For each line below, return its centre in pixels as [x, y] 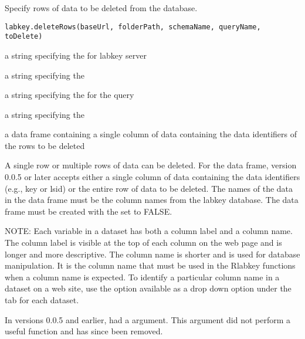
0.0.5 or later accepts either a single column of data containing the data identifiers [152, 177]
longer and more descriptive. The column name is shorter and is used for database [152, 254]
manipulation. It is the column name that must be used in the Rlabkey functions [150, 265]
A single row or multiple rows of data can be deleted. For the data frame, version [151, 165]
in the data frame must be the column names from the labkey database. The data [152, 200]
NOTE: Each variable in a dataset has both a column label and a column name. [149, 231]
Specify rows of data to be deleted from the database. [101, 8]
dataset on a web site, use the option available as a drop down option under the [148, 288]
